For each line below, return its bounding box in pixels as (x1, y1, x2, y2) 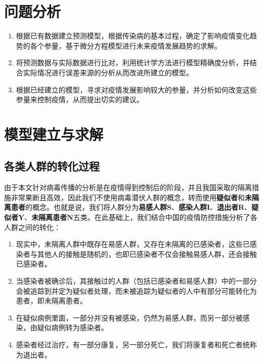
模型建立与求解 (4, 123, 104, 144)
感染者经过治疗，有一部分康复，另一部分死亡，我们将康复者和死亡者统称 (16, 339, 257, 349)
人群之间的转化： (4, 221, 61, 232)
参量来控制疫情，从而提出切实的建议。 (16, 94, 144, 105)
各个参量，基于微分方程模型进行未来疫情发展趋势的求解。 (30, 40, 222, 51)
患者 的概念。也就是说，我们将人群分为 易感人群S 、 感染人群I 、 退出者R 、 (11, 202, 252, 212)
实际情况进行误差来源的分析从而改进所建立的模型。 (23, 67, 193, 77)
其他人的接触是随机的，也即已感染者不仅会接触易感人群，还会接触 (37, 248, 257, 259)
